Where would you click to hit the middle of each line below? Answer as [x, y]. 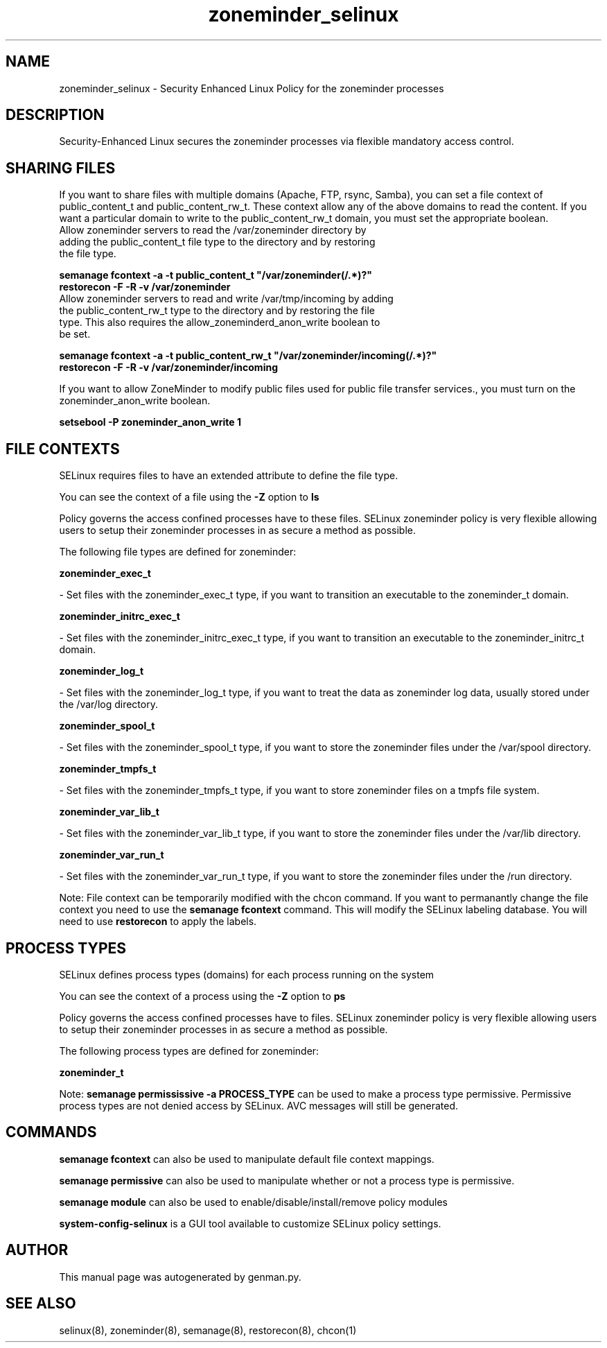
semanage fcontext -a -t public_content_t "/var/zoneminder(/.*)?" [215, 275]
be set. [75, 334]
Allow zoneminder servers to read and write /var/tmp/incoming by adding [226, 299]
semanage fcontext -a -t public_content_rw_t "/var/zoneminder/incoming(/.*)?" [248, 356]
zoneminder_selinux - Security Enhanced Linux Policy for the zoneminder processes [252, 88]
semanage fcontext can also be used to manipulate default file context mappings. [247, 1159]
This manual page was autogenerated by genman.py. [180, 1277]
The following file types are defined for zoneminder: [178, 552]
